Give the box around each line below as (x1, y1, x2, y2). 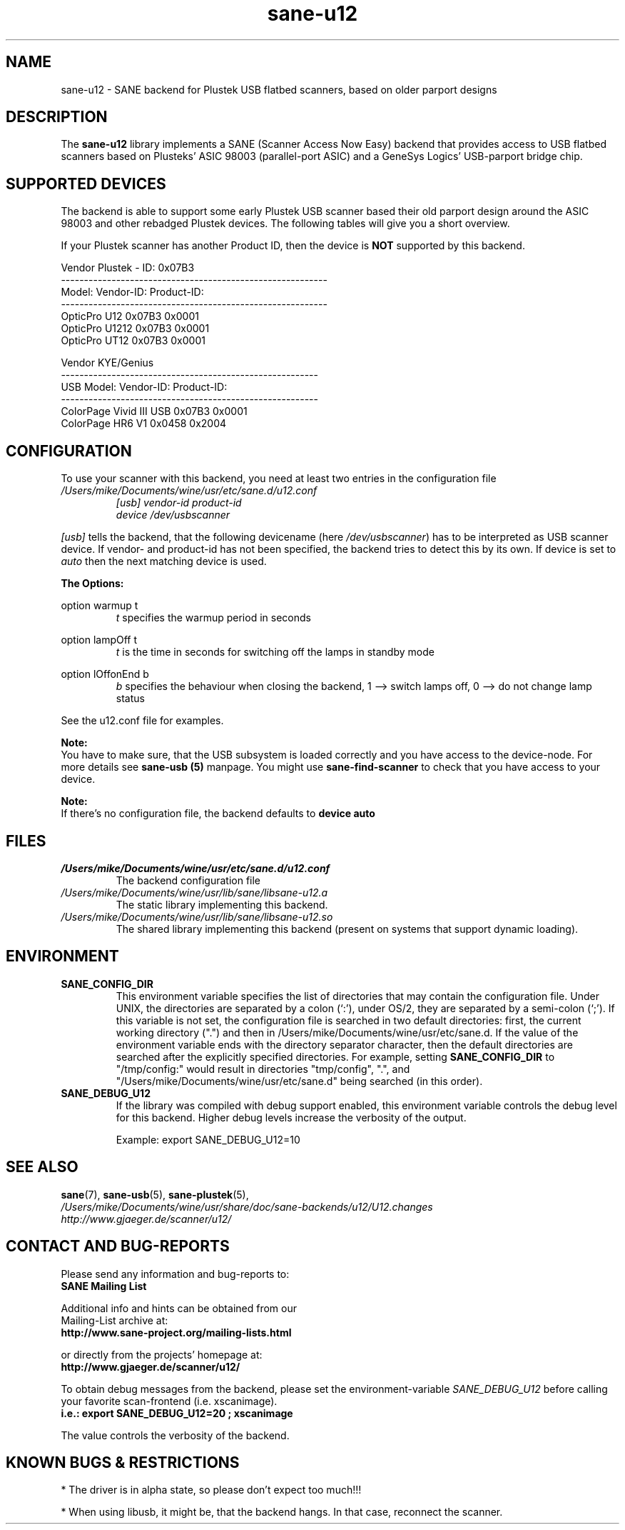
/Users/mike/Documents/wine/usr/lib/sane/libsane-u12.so (61, 910, 333, 923)
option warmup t (61, 599, 138, 612)
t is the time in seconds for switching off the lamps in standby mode (116, 646, 435, 659)
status (116, 692, 145, 705)
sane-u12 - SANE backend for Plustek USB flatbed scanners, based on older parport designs (61, 83, 497, 96)
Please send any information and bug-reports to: (61, 1267, 290, 1280)
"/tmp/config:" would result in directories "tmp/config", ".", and (116, 1062, 410, 1075)
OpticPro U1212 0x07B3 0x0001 (61, 322, 210, 335)
